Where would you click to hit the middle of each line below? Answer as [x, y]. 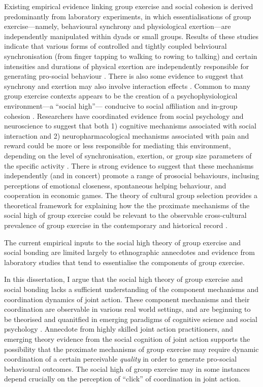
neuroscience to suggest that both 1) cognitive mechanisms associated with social [130, 126]
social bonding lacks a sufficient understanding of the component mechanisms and [131, 289]
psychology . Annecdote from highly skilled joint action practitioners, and [119, 329]
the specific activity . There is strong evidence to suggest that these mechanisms [129, 165]
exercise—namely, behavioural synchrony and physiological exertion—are [118, 26]
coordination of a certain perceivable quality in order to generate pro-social [121, 359]
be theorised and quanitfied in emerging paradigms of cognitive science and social [131, 319]
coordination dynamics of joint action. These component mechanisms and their [127, 299]
